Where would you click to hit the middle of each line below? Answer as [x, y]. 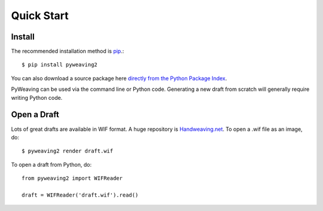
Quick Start [40, 16]
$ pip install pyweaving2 [60, 65]
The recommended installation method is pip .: [68, 51]
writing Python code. [37, 97]
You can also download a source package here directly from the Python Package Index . [119, 78]
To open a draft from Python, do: [51, 164]
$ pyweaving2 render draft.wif [68, 151]
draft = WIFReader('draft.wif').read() [80, 195]
